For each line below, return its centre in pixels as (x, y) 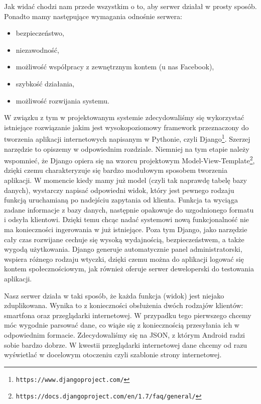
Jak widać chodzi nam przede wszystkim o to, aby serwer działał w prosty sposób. (130, 6)
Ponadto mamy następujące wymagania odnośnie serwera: (93, 16)
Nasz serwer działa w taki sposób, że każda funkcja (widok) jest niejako (114, 295)
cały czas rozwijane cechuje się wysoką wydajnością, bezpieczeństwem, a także (124, 239)
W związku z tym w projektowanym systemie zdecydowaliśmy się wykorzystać (124, 117)
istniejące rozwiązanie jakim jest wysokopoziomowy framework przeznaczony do (126, 127)
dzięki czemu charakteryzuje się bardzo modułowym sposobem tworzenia (116, 170)
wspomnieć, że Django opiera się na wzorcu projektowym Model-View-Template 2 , (129, 160)
